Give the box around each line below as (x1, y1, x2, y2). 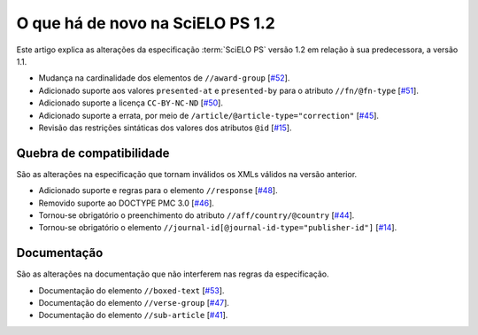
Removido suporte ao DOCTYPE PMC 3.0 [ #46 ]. (38, 198, 214, 208)
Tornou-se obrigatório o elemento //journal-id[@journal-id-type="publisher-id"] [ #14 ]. (38, 222, 397, 233)
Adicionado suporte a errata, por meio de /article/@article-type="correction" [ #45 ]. (38, 110, 380, 121)
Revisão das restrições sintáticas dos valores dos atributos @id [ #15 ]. (38, 122, 292, 133)
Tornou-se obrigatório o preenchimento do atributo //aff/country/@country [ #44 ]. (38, 209, 355, 221)
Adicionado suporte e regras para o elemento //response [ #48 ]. (38, 185, 278, 196)
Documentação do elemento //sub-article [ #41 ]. (38, 310, 228, 321)
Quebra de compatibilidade (16, 145, 170, 160)
